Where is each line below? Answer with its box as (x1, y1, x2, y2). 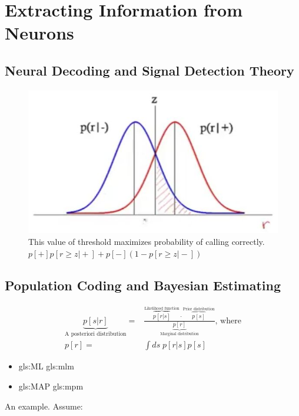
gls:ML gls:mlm (18, 360, 74, 372)
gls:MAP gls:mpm (18, 379, 84, 392)
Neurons (5, 21, 74, 45)
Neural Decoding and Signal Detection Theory (5, 61, 294, 79)
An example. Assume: (5, 399, 83, 412)
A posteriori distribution (65, 330, 127, 337)
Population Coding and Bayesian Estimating (5, 276, 281, 294)
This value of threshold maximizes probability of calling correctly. (28, 235, 265, 247)
